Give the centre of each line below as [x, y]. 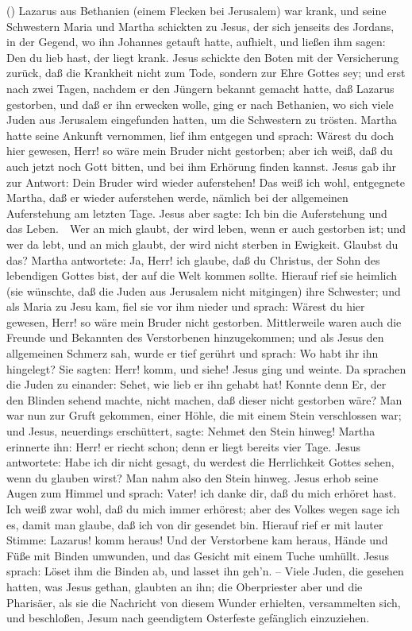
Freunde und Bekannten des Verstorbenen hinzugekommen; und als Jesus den [195, 337]
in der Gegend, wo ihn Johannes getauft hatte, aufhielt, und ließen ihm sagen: [196, 42]
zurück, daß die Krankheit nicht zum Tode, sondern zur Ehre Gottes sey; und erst [206, 73]
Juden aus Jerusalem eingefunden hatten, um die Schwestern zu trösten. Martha [202, 120]
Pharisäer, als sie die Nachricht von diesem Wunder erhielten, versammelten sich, [204, 602]
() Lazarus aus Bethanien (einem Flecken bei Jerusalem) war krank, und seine [196, 10]
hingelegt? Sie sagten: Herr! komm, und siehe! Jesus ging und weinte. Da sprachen [206, 368]
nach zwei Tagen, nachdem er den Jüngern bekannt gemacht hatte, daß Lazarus [200, 88]
